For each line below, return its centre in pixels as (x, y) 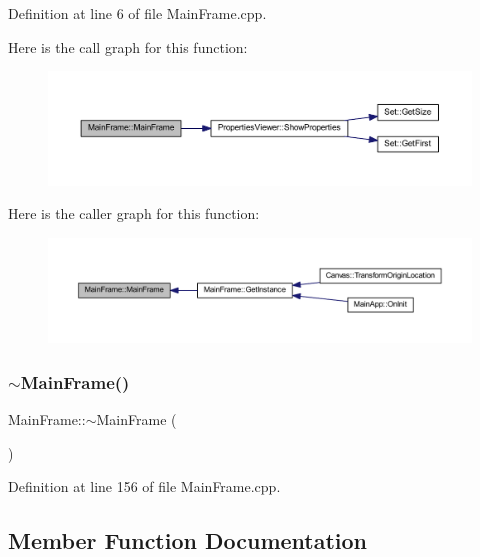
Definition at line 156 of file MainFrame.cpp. (144, 486)
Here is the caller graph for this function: (134, 213)
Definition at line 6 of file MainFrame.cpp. (137, 13)
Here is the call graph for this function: (128, 46)
